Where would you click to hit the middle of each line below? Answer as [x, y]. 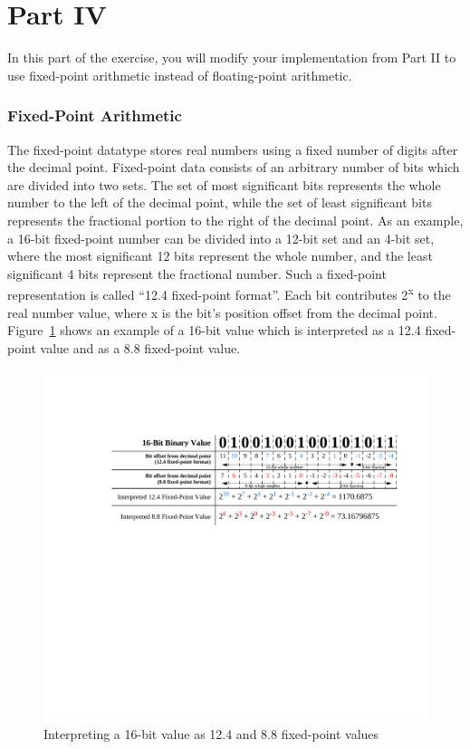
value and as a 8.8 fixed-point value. [140, 347]
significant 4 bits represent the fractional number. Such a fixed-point [197, 273]
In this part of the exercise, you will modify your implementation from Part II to [232, 58]
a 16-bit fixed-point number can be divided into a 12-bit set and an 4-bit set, [221, 238]
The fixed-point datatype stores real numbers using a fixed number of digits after [233, 149]
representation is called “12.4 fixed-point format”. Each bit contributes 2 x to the [229, 293]
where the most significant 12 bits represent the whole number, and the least [220, 256]
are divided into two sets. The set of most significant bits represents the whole [224, 184]
